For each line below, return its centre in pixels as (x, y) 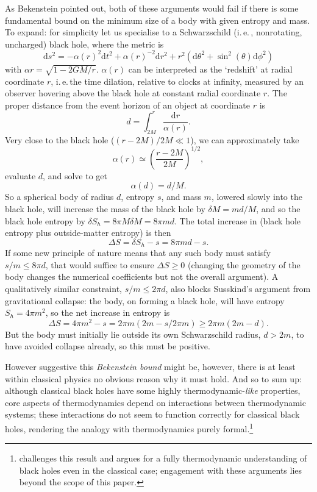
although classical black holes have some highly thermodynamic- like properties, (153, 390)
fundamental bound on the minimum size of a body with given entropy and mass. (158, 20)
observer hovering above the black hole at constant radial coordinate (133, 93)
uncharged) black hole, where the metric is (84, 44)
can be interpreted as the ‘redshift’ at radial (210, 69)
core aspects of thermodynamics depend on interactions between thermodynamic (155, 402)
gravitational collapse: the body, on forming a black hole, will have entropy (145, 300)
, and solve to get (75, 175)
